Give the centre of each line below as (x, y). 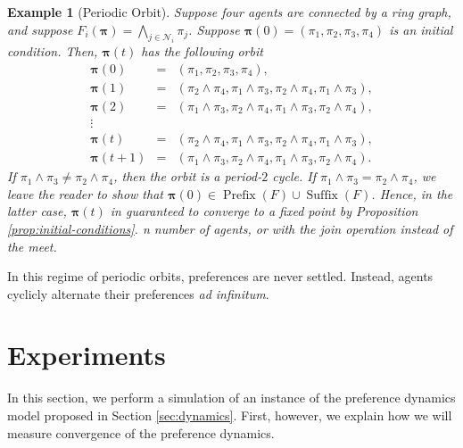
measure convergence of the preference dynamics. (141, 432)
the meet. (32, 246)
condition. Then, (53, 51)
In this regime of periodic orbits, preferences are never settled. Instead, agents (220, 276)
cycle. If (294, 176)
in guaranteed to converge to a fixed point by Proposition (264, 211)
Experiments (87, 355)
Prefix (239, 195)
